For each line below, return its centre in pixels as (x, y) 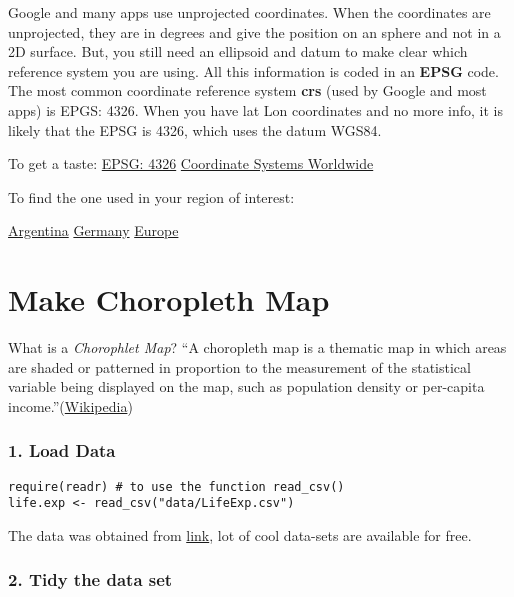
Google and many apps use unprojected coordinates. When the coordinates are (249, 12)
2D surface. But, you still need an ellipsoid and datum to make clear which (238, 51)
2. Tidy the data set (90, 579)
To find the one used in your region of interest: (151, 196)
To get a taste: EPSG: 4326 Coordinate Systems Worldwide (191, 163)
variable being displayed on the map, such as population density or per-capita (246, 386)
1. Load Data (62, 450)
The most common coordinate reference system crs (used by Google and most (247, 90)
